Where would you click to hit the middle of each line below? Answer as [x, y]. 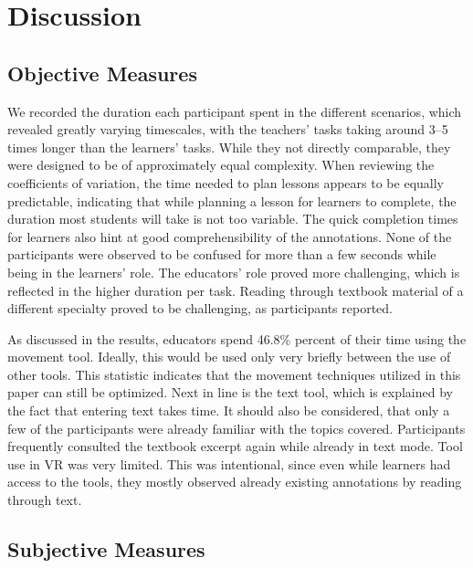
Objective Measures [102, 73]
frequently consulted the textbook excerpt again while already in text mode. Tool [235, 446]
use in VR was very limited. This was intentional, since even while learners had [229, 463]
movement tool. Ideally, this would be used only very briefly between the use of [229, 357]
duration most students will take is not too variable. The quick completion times [233, 219]
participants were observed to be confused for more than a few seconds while [222, 254]
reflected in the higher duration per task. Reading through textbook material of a [236, 290]
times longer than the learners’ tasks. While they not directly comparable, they [229, 147]
